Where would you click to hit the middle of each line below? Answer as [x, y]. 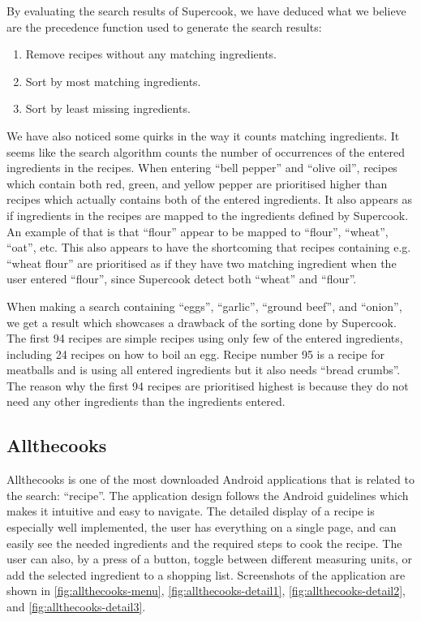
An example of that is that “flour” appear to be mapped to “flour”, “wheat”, [198, 231]
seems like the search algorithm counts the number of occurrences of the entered [206, 151]
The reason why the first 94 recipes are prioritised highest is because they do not [208, 385]
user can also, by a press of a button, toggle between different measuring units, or [209, 559]
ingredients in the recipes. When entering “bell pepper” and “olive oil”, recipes [202, 168]
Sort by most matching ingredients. [113, 81]
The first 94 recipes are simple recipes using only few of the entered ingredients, [205, 338]
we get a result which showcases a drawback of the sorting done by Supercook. [202, 322]
